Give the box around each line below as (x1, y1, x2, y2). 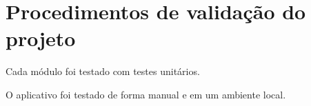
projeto (6, 24, 76, 52)
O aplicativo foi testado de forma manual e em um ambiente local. (6, 87, 286, 101)
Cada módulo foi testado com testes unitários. (6, 64, 200, 78)
